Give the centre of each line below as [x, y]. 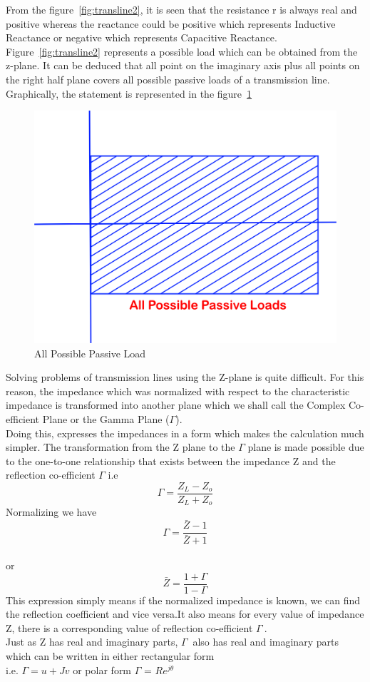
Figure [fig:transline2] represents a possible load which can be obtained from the [182, 51]
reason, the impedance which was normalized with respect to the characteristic [178, 391]
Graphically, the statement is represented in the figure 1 [129, 93]
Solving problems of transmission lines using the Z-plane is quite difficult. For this [185, 377]
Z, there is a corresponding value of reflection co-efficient [129, 627]
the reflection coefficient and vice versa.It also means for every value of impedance [185, 614]
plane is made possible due [306, 447]
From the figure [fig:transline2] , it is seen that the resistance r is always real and [181, 9]
